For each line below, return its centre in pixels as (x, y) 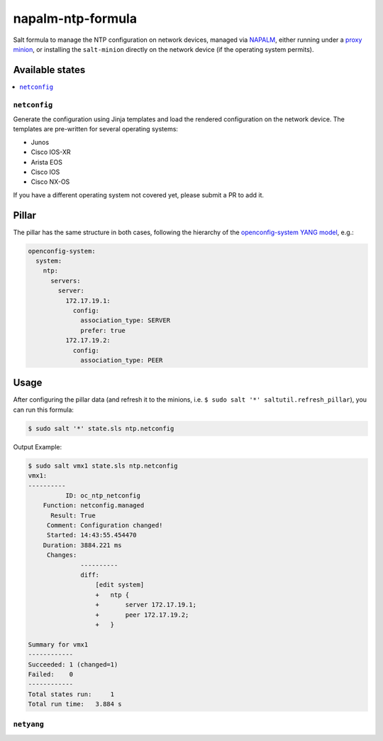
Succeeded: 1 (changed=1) (73, 664)
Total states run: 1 (71, 694)
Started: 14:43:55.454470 (92, 535)
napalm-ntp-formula (75, 18)
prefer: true (103, 330)
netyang (28, 724)
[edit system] (120, 585)
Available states (49, 70)
